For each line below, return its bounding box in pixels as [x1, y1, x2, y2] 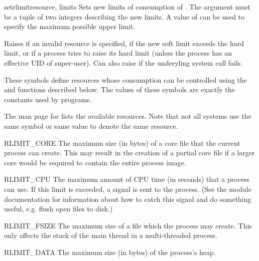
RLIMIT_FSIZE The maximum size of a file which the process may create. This [4, 220, 252, 230]
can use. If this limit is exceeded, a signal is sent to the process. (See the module [4, 183, 251, 194]
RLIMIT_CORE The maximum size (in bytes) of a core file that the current [4, 137, 240, 148]
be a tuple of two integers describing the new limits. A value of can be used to [4, 11, 245, 22]
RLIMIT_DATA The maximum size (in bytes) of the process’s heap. [4, 246, 216, 257]
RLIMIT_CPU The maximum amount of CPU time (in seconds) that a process [4, 174, 250, 184]
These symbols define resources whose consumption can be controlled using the [4, 74, 247, 85]
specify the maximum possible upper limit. [4, 21, 136, 32]
